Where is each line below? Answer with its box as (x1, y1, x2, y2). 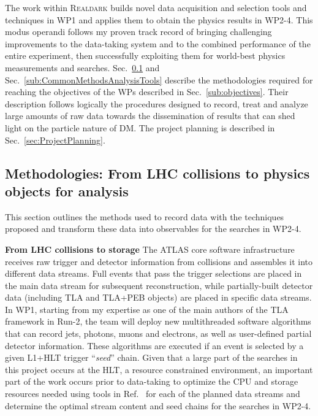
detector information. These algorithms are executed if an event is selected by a (5, 339, 304, 352)
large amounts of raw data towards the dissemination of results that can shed (5, 109, 295, 122)
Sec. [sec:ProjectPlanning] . (5, 133, 105, 146)
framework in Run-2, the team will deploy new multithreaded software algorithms (5, 315, 311, 328)
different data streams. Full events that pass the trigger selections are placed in (5, 267, 302, 280)
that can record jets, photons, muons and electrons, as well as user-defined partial (5, 327, 312, 340)
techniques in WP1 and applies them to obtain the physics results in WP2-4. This (5, 13, 313, 26)
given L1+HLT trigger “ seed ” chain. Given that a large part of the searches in (5, 351, 298, 364)
